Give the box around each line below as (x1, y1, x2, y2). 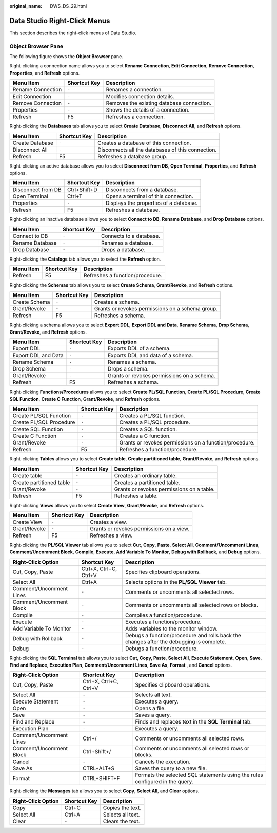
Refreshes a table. (114, 492, 159, 499)
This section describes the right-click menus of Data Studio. (9, 30, 137, 36)
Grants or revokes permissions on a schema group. (94, 305, 218, 312)
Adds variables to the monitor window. (125, 625, 218, 632)
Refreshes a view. (90, 532, 133, 539)
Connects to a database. (101, 232, 161, 239)
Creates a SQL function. (119, 425, 177, 433)
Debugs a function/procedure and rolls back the (125, 632, 241, 639)
